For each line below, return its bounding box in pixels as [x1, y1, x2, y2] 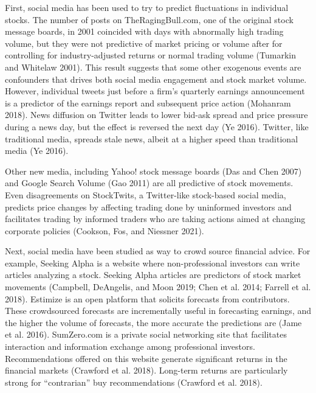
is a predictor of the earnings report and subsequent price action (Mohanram [5, 96, 291, 109]
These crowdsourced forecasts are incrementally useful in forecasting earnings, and [5, 304, 312, 317]
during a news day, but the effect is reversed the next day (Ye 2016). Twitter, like [5, 120, 309, 133]
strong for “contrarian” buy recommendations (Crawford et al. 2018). [5, 375, 263, 388]
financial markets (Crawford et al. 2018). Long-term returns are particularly [5, 364, 288, 377]
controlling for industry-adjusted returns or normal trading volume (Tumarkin [5, 49, 297, 61]
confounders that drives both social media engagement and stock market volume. [5, 72, 307, 85]
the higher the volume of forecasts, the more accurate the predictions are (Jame [5, 316, 302, 329]
